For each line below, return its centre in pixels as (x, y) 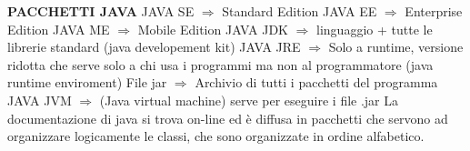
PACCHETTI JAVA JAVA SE (101, 11)
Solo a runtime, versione (396, 47)
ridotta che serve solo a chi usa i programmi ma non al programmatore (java (220, 64)
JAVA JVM (40, 100)
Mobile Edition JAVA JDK (213, 29)
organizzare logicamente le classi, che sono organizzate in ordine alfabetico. (216, 136)
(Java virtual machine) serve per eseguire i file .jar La (249, 100)
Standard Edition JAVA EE (300, 11)
